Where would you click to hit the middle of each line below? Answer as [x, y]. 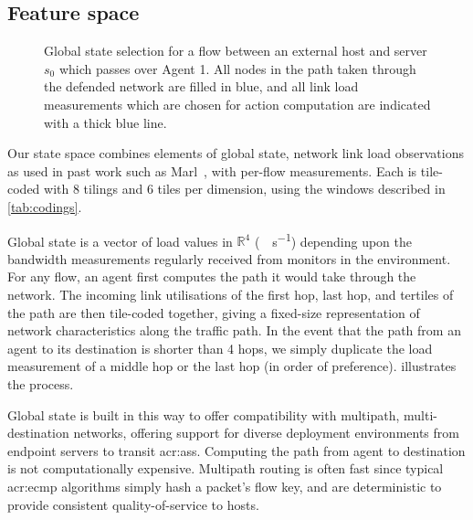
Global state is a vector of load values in [120, 241]
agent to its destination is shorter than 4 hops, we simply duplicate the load [220, 348]
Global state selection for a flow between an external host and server [236, 51]
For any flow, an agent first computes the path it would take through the [212, 276]
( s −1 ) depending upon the [333, 239]
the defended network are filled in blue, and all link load [201, 86]
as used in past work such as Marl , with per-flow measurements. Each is [212, 170]
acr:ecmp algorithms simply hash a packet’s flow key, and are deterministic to [225, 486]
